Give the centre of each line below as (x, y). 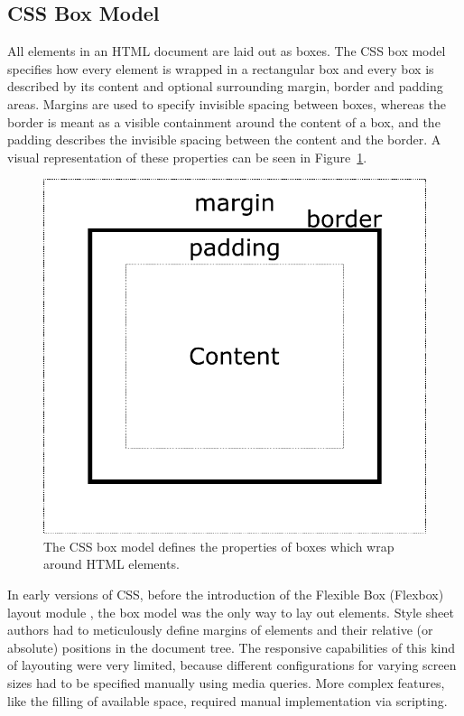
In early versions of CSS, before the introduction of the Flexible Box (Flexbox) (226, 595)
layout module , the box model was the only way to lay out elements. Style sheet (231, 612)
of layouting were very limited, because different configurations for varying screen (232, 665)
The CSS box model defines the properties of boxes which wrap (219, 546)
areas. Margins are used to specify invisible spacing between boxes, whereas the (227, 103)
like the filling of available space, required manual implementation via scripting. (227, 700)
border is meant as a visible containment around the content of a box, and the (224, 121)
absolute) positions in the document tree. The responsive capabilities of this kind (232, 647)
